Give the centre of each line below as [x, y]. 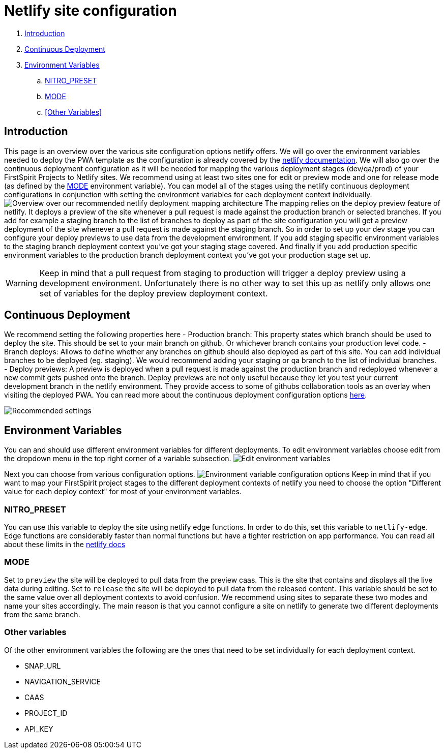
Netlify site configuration [91, 11]
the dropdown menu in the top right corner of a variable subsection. [118, 459]
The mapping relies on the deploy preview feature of [352, 203]
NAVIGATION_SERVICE [63, 681]
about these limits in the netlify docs [65, 545]
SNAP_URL [43, 666]
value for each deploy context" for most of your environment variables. [123, 492]
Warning [22, 283]
